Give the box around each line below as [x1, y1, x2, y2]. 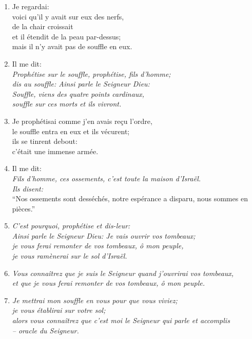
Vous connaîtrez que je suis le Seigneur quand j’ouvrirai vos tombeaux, [12, 267, 234, 278]
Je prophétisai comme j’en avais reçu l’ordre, [12, 115, 152, 126]
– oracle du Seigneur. [12, 325, 79, 335]
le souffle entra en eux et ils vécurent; [12, 125, 130, 136]
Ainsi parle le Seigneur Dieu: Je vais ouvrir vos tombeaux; [12, 230, 196, 241]
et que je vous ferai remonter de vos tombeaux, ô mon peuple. [12, 278, 205, 288]
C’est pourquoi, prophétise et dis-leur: [12, 220, 130, 231]
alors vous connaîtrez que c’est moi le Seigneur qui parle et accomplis [12, 315, 230, 326]
